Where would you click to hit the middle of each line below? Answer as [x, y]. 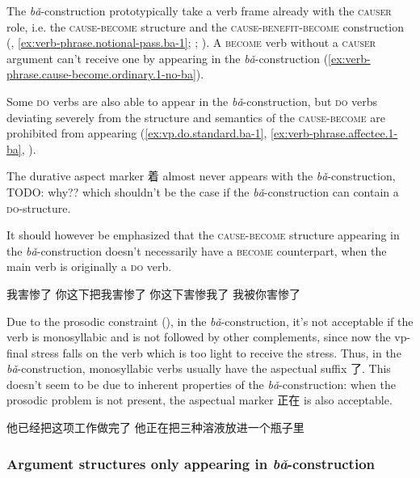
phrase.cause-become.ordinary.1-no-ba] [101, 74]
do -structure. [39, 207]
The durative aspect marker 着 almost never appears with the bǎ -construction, [201, 176]
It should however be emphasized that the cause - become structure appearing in [203, 235]
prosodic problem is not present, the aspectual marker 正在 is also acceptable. [199, 400]
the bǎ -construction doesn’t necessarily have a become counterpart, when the [197, 250]
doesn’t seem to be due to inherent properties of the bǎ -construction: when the [201, 384]
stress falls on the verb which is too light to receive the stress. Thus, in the [216, 352]
